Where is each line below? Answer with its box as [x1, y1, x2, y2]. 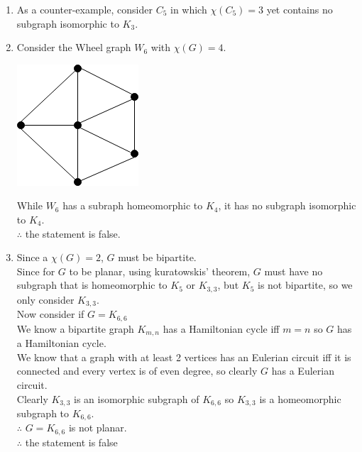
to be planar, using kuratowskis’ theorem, [69, 263, 251, 278]
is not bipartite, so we [258, 277, 353, 292]
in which [170, 2, 207, 16]
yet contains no [266, 2, 333, 16]
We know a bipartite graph [16, 321, 134, 336]
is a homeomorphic [259, 391, 341, 406]
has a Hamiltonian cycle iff [163, 321, 280, 336]
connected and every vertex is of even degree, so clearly [16, 363, 258, 378]
